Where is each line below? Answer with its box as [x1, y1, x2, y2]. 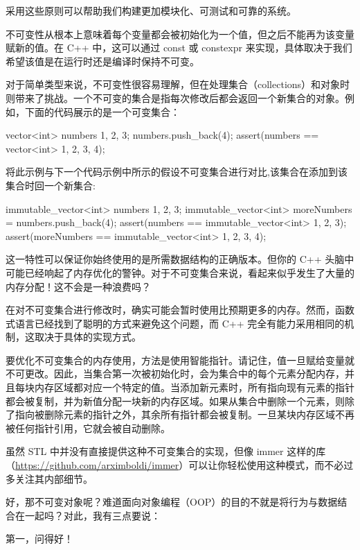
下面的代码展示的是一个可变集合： [24, 104, 180, 119]
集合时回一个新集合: [6, 178, 96, 192]
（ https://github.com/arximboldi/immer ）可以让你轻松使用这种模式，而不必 [6, 458, 344, 472]
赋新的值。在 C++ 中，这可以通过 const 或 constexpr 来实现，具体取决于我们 [6, 40, 352, 55]
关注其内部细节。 [15, 471, 93, 485]
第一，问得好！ [6, 531, 73, 546]
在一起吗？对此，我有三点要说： [15, 508, 161, 522]
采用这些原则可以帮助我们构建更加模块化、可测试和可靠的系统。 [6, 3, 296, 17]
